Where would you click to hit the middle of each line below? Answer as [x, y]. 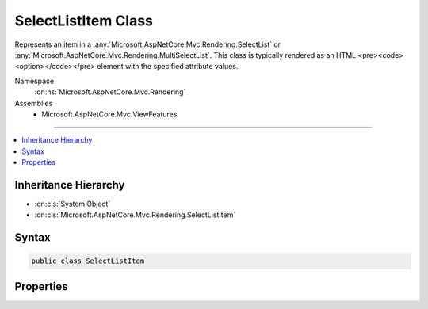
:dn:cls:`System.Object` [73, 204]
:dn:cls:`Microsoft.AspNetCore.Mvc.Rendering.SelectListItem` [135, 215]
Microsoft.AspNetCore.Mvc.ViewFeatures [109, 114]
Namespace [34, 81]
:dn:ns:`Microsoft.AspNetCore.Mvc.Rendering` [110, 92]
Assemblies [34, 103]
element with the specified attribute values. [168, 67]
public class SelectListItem [88, 261]
